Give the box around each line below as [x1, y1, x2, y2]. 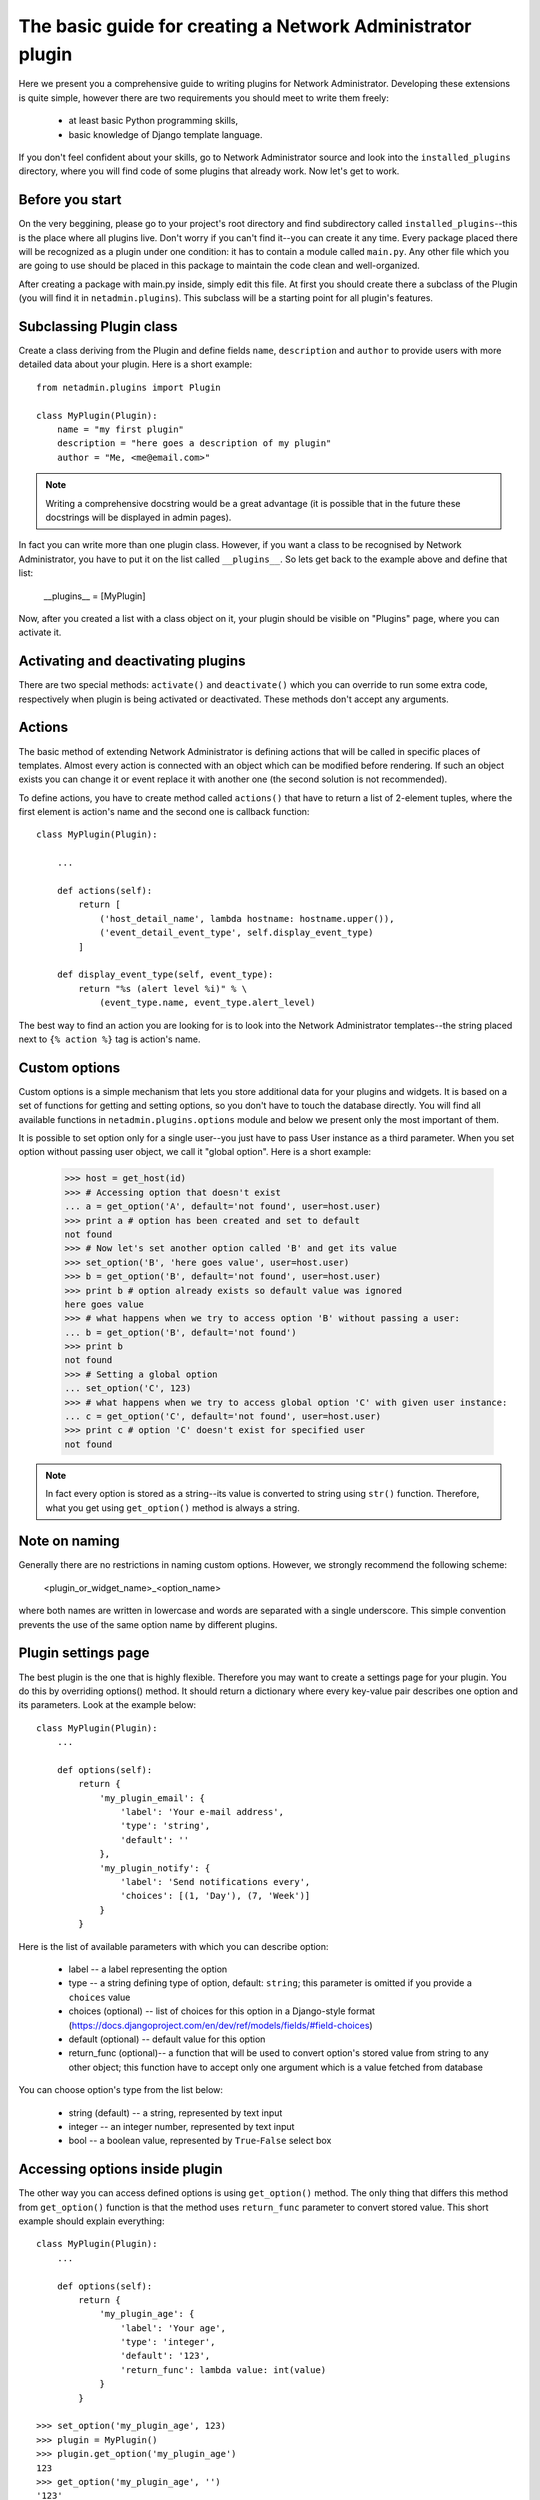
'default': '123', [120, 2350, 211, 2362]
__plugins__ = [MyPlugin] [43, 590, 146, 602]
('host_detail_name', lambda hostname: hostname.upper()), [99, 913, 395, 924]
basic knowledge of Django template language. [68, 128, 263, 140]
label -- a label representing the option [68, 1963, 228, 1975]
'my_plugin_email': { [99, 1792, 205, 1804]
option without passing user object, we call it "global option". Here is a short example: [18, 1146, 372, 1158]
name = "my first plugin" [56, 424, 185, 435]
